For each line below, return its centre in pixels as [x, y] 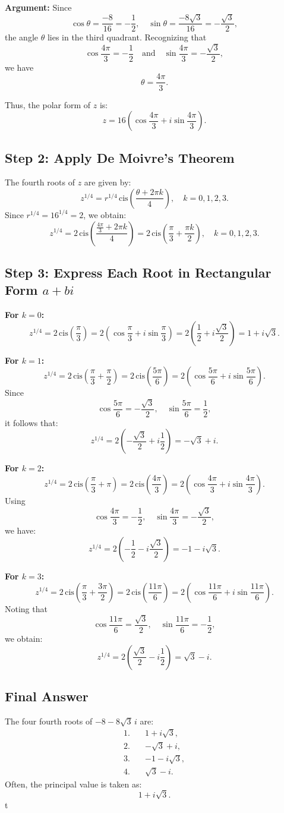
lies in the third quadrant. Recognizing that [127, 37]
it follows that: [31, 422]
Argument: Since [38, 7]
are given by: [108, 182]
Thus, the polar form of [48, 104]
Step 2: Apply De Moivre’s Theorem [120, 157]
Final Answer [47, 696]
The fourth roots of [40, 182]
